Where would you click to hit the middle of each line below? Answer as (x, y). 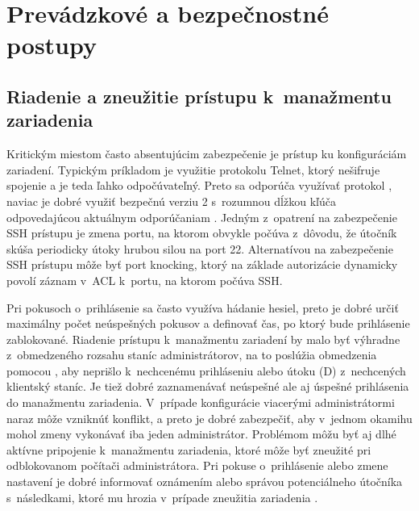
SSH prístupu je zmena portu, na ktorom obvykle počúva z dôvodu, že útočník (202, 233)
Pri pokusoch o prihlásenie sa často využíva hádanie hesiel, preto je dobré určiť (203, 307)
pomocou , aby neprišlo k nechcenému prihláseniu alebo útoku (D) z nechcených (206, 370)
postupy (52, 45)
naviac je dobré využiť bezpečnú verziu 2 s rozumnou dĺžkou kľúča (171, 201)
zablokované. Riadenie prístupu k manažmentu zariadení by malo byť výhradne (203, 339)
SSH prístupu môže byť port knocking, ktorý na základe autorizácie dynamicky (202, 264)
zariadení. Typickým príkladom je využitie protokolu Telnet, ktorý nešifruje (193, 169)
